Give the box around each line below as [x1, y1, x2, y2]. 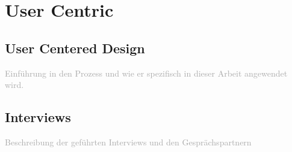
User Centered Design [5, 38, 145, 57]
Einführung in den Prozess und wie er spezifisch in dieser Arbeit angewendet [5, 66, 288, 79]
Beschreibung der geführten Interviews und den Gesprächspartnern [5, 135, 252, 148]
